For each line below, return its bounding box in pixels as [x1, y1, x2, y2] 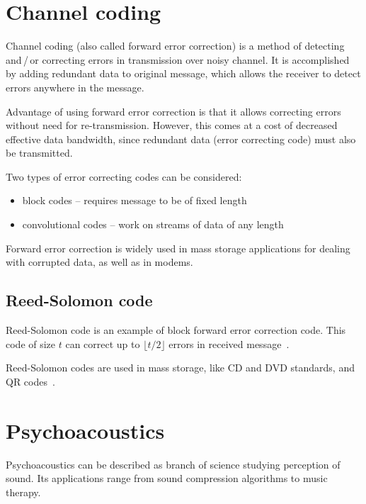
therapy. [6, 484, 41, 499]
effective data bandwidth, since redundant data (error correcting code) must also [6, 131, 356, 146]
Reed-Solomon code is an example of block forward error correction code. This [6, 323, 346, 337]
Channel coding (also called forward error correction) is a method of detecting [6, 38, 345, 53]
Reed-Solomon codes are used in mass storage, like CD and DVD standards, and [6, 360, 355, 375]
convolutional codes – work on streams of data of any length [22, 217, 284, 232]
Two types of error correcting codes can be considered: [6, 169, 242, 184]
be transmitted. [6, 145, 73, 160]
